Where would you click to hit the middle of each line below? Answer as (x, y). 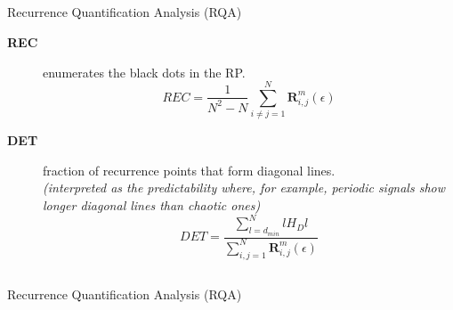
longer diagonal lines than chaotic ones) (152, 205)
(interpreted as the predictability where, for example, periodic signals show (244, 188)
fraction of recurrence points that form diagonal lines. (189, 170)
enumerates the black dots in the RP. (144, 72)
